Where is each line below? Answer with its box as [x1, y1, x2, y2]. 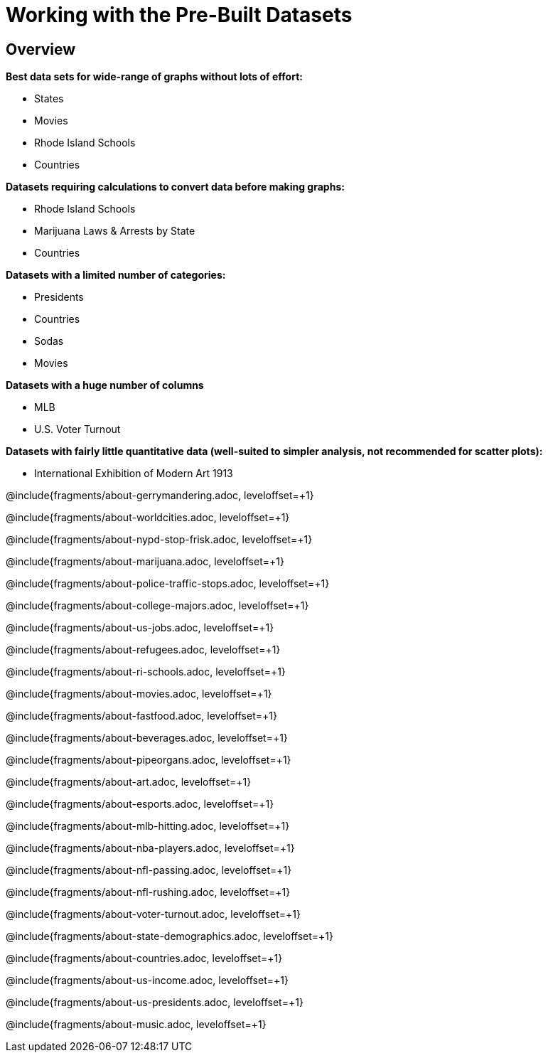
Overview [6, 40, 76, 58]
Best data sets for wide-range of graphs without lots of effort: [6, 70, 303, 83]
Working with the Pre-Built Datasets [6, 3, 353, 27]
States [34, 92, 64, 105]
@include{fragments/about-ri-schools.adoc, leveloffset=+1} [6, 666, 286, 678]
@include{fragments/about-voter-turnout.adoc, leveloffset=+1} [6, 908, 301, 921]
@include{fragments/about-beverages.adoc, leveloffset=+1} [6, 732, 288, 744]
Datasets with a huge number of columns [6, 379, 204, 392]
